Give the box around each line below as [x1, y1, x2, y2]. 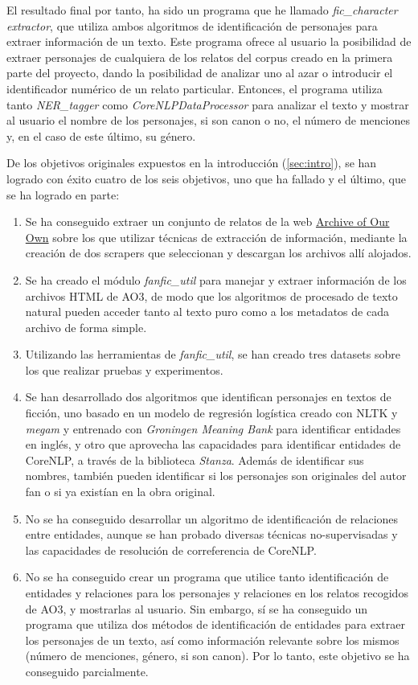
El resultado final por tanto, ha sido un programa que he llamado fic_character [6, 2, 398, 18]
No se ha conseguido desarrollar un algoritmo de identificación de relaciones [25, 510, 399, 527]
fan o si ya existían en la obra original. [25, 483, 215, 500]
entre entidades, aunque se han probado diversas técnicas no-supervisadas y [25, 526, 398, 543]
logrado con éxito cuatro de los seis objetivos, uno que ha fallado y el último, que [6, 170, 406, 187]
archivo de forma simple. [25, 318, 147, 335]
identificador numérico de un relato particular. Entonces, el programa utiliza [6, 80, 383, 96]
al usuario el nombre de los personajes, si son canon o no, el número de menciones [6, 112, 410, 129]
